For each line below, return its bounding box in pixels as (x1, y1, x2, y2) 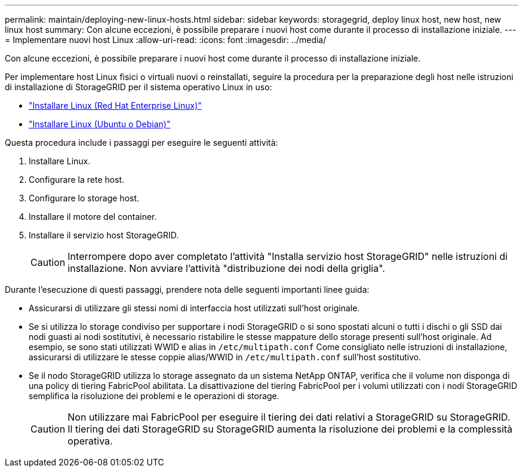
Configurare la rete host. (29, 174, 125, 185)
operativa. (67, 435, 113, 447)
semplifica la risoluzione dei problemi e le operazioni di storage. (29, 391, 279, 401)
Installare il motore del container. (29, 212, 157, 222)
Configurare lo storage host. (29, 193, 140, 203)
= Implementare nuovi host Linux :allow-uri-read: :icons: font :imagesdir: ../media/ (5, 35, 327, 45)
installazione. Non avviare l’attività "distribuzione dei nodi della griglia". (67, 262, 385, 274)
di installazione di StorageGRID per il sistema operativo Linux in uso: (5, 82, 272, 92)
